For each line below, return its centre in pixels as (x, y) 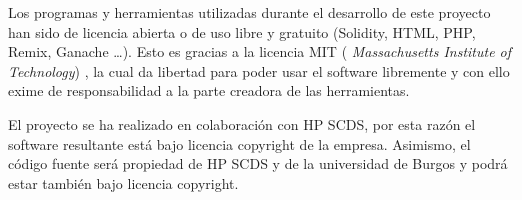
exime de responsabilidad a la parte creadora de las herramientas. (209, 90)
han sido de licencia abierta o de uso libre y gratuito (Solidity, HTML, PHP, (242, 31)
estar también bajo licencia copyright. (123, 182)
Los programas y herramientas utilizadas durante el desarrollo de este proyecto (249, 12)
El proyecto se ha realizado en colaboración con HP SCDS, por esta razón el (242, 123)
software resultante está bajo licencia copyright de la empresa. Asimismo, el (239, 143)
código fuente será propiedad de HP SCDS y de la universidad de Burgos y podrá (258, 163)
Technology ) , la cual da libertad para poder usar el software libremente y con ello (259, 70)
